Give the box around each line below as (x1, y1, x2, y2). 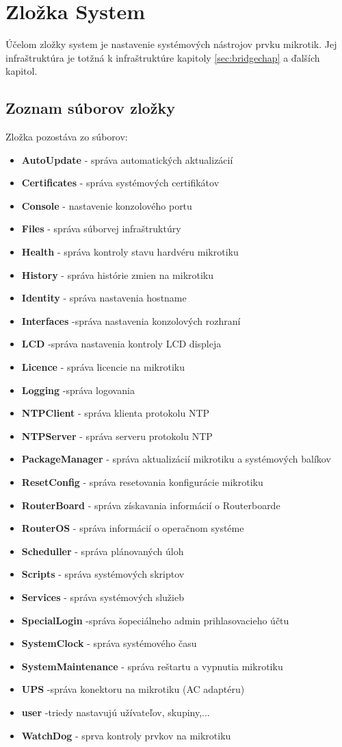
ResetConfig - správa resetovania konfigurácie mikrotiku (21, 475, 263, 489)
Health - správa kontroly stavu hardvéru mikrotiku (21, 245, 239, 259)
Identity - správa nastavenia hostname (21, 291, 187, 305)
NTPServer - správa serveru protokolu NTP (21, 428, 213, 443)
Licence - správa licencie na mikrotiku (21, 360, 185, 374)
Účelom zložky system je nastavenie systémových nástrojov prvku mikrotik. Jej (5, 37, 337, 51)
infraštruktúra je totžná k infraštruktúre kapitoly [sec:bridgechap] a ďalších (5, 50, 320, 64)
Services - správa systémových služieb (21, 589, 184, 604)
